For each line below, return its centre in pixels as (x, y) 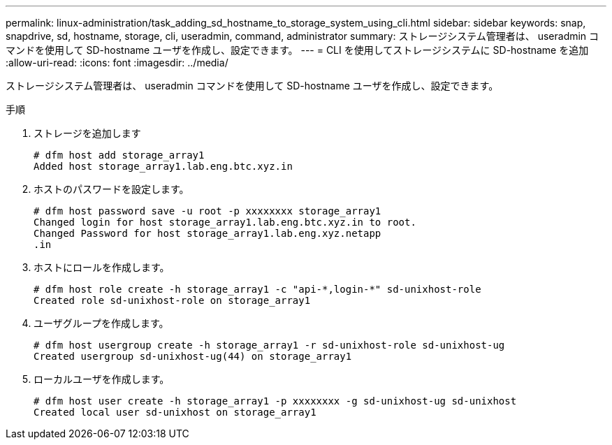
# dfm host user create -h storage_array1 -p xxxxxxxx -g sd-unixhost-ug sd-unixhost (275, 401)
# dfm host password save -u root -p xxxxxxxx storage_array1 (207, 211)
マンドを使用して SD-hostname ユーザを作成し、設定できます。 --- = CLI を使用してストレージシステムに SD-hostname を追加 (297, 50)
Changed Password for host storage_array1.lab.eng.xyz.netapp (207, 233)
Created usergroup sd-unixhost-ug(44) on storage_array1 (193, 356)
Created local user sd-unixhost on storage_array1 (175, 412)
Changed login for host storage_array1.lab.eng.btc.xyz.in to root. (225, 222)
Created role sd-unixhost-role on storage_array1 (172, 300)
